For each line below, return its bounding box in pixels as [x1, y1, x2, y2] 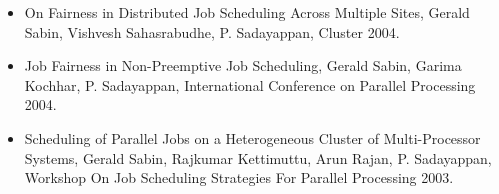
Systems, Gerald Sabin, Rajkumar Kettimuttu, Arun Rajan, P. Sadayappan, [24, 147, 492, 168]
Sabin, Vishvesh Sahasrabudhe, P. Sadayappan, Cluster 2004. [24, 21, 400, 42]
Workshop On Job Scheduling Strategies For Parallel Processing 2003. [24, 167, 454, 188]
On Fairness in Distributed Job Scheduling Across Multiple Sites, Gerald [24, 2, 470, 22]
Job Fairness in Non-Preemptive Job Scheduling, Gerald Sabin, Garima [24, 55, 462, 76]
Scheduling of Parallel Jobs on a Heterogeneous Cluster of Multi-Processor [24, 127, 481, 148]
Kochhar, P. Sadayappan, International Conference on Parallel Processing [24, 74, 476, 95]
